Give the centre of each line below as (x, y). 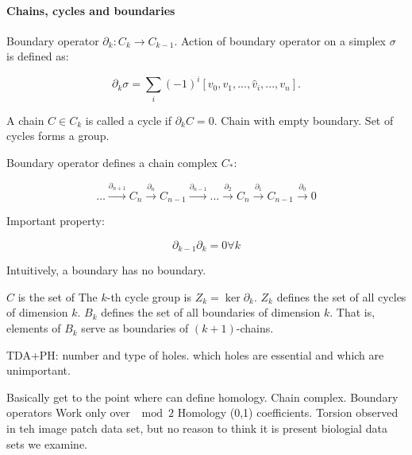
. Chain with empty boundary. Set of (304, 120)
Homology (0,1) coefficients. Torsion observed (288, 412)
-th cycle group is (149, 296)
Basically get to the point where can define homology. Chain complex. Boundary (202, 397)
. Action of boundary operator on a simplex (280, 40)
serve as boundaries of (135, 328)
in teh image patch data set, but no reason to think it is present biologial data (197, 428)
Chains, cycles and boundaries (91, 10)
